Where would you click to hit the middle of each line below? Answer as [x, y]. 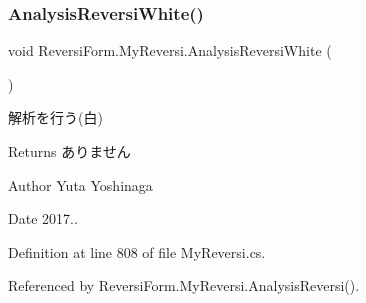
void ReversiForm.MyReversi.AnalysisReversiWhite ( [170, 50]
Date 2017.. [43, 218]
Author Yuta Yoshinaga [80, 184]
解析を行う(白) [55, 117]
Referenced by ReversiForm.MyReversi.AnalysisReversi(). [184, 285]
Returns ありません [69, 151]
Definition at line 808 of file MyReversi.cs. [137, 251]
